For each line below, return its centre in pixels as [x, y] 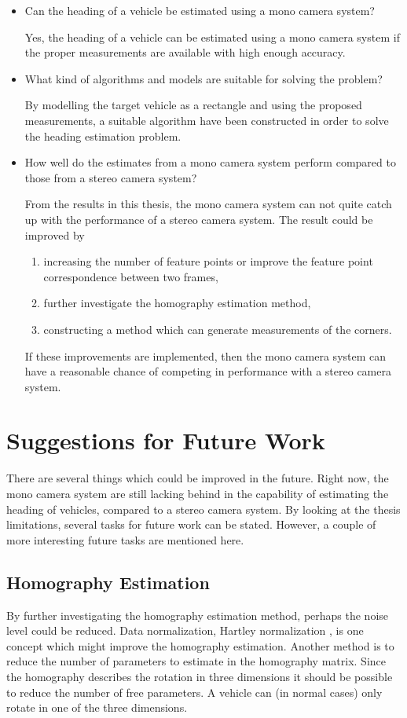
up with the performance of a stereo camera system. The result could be [199, 219]
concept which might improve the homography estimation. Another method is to [200, 645]
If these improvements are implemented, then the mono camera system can [205, 355]
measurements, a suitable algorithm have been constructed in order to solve [207, 120]
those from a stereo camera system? [111, 177]
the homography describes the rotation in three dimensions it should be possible [200, 676]
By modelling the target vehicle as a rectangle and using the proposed [193, 105]
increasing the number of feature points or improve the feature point [208, 261]
